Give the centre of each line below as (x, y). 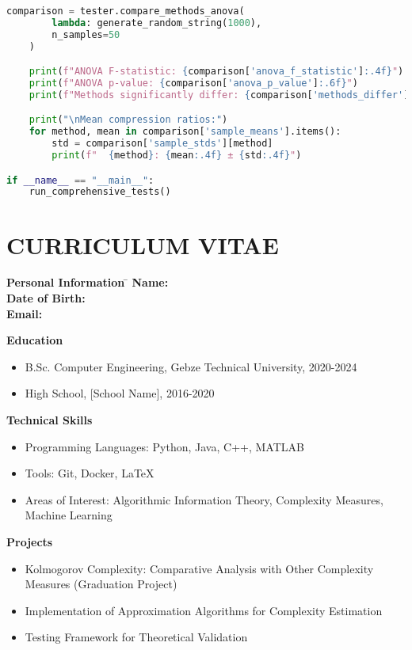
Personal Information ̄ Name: (88, 282)
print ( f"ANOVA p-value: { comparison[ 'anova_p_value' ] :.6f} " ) (193, 84)
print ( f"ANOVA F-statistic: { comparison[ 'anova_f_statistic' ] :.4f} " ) (216, 72)
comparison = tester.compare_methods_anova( (126, 11)
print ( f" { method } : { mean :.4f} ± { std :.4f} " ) (177, 156)
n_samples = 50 (86, 34)
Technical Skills (50, 420)
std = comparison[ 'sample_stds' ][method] (162, 144)
